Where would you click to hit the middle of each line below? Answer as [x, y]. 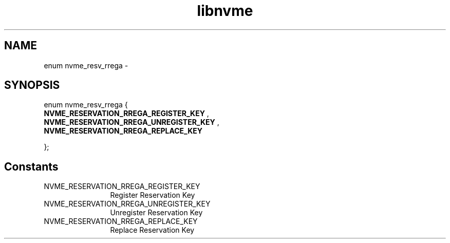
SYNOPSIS [32, 85]
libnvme [225, 11]
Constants [31, 166]
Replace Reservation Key [152, 230]
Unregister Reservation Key [156, 213]
